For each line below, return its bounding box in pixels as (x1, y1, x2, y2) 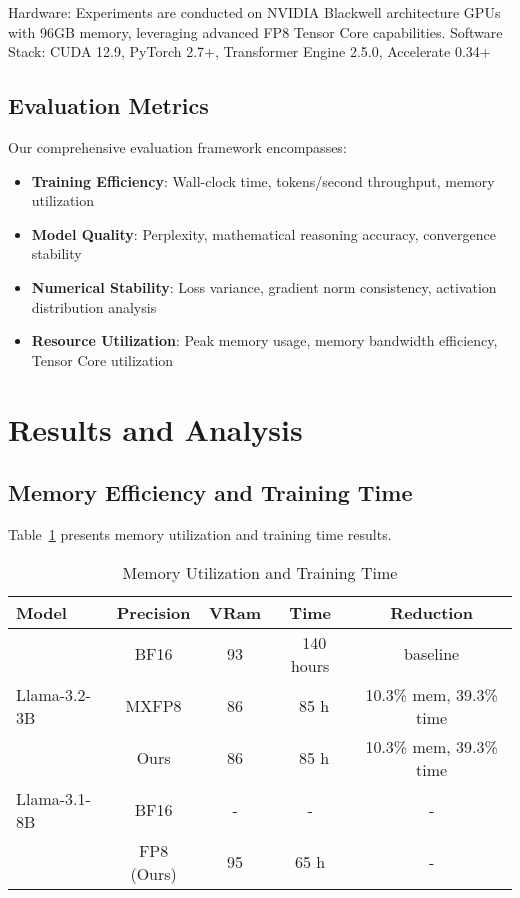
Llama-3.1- (16, 786, 91, 810)
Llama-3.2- (16, 682, 91, 706)
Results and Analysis (8, 408, 303, 449)
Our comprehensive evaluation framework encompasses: (8, 136, 347, 157)
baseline (404, 642, 460, 665)
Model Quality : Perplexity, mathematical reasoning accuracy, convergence (31, 223, 496, 244)
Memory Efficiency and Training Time (8, 477, 413, 508)
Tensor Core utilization (31, 349, 174, 370)
